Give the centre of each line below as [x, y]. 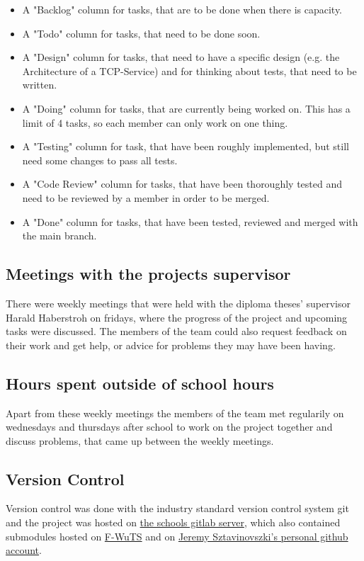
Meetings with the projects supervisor [148, 274]
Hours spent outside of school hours [140, 383]
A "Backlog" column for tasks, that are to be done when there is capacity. [182, 9]
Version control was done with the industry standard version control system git [177, 508]
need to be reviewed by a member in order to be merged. [146, 197]
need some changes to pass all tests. [100, 160]
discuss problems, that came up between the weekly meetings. [140, 440]
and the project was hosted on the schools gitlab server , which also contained [173, 522]
